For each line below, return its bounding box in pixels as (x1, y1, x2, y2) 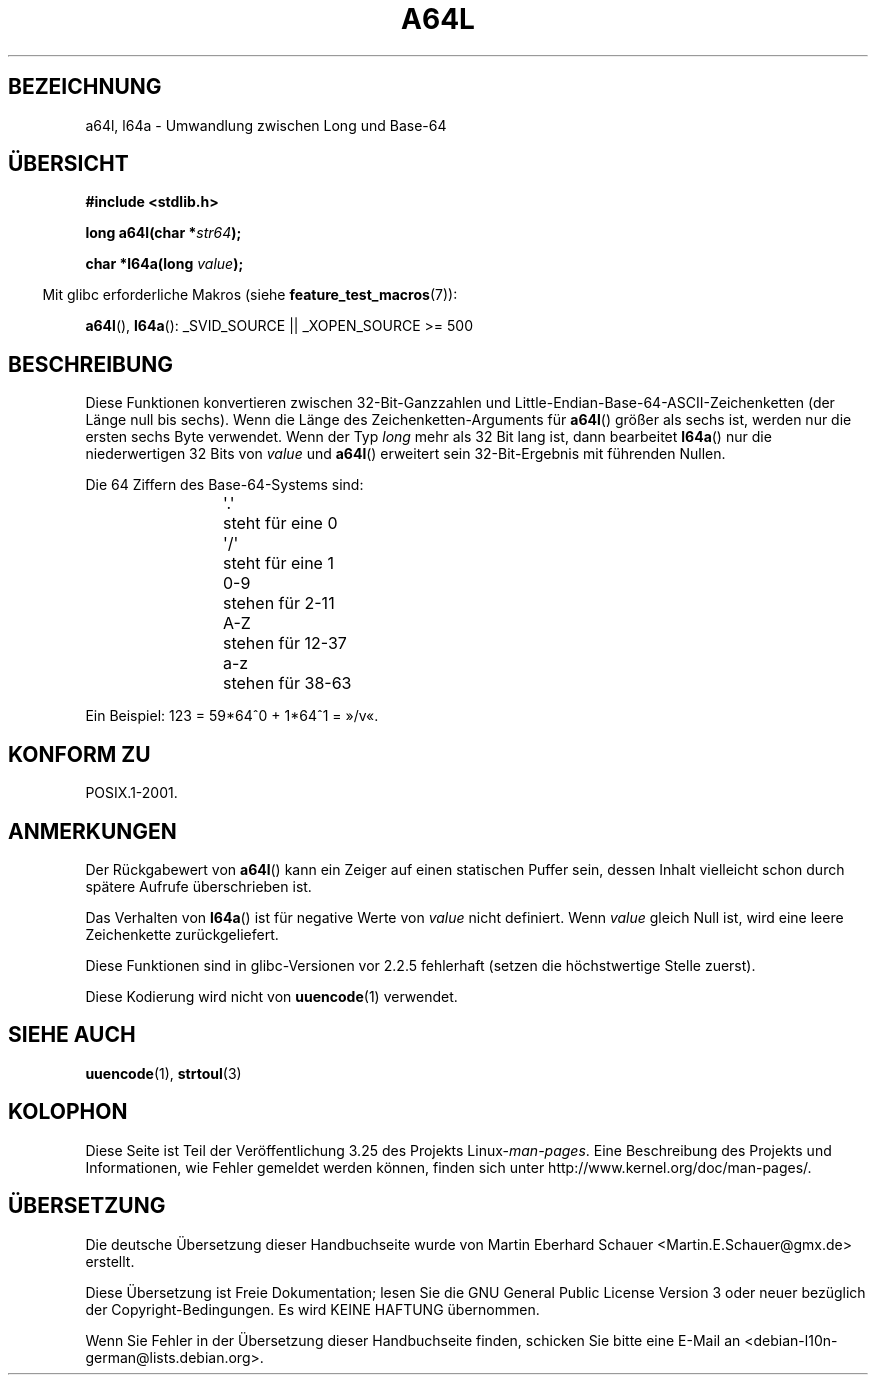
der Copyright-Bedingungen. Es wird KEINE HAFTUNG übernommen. (85, 1300, 540, 1318)
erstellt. (85, 1252, 135, 1270)
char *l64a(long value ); (85, 255, 244, 273)
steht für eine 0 (223, 513, 338, 534)
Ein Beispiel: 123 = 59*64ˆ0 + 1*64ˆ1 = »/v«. (85, 707, 379, 725)
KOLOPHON (8, 1099, 128, 1125)
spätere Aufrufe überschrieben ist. (85, 877, 312, 895)
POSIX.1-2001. (85, 784, 178, 802)
